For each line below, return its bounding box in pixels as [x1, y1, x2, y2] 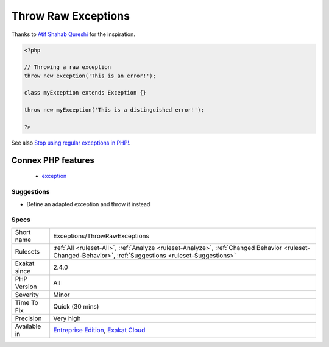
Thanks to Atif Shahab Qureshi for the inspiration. [11, 30, 135, 38]
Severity [15, 290, 39, 299]
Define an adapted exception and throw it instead [26, 200, 150, 207]
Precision [15, 314, 42, 323]
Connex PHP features [11, 155, 94, 165]
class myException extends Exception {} [24, 89, 146, 96]
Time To [15, 298, 39, 307]
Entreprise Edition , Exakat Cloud [52, 326, 146, 334]
